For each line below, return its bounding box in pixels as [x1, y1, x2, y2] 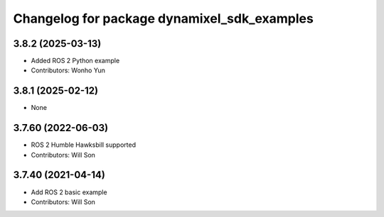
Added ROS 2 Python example [31, 57, 120, 65]
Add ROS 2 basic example [31, 188, 107, 196]
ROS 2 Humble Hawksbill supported [31, 140, 137, 149]
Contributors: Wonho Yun [31, 66, 106, 74]
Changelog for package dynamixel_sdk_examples [13, 11, 314, 26]
